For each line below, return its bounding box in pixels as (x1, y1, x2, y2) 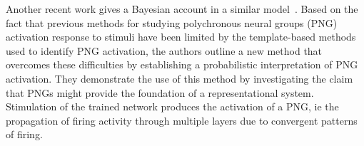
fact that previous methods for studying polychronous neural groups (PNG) (6, 15, 338, 30)
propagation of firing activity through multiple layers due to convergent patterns (6, 113, 358, 127)
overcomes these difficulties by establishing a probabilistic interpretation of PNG (6, 57, 358, 72)
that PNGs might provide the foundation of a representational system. (6, 85, 314, 100)
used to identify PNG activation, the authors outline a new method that (6, 43, 323, 58)
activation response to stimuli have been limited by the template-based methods (6, 29, 356, 44)
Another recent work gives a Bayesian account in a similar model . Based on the (6, 1, 358, 16)
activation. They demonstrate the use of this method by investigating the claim (6, 71, 353, 85)
